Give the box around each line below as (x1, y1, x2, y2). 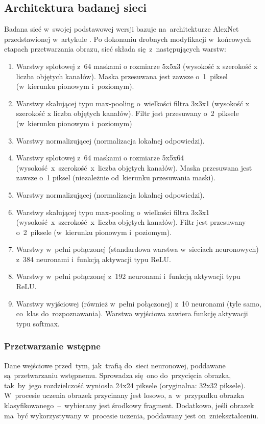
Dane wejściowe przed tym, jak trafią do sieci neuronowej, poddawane (4, 360, 226, 370)
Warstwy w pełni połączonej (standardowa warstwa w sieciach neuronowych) (16, 244, 259, 254)
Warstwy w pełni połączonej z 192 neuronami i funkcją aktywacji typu (16, 271, 240, 281)
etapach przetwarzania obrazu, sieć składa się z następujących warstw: (4, 43, 226, 54)
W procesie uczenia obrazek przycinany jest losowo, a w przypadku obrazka (4, 390, 245, 401)
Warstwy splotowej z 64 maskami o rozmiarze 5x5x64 (16, 152, 184, 163)
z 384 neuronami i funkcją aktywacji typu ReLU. (16, 253, 171, 264)
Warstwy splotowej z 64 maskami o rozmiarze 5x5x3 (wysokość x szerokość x (16, 60, 258, 71)
